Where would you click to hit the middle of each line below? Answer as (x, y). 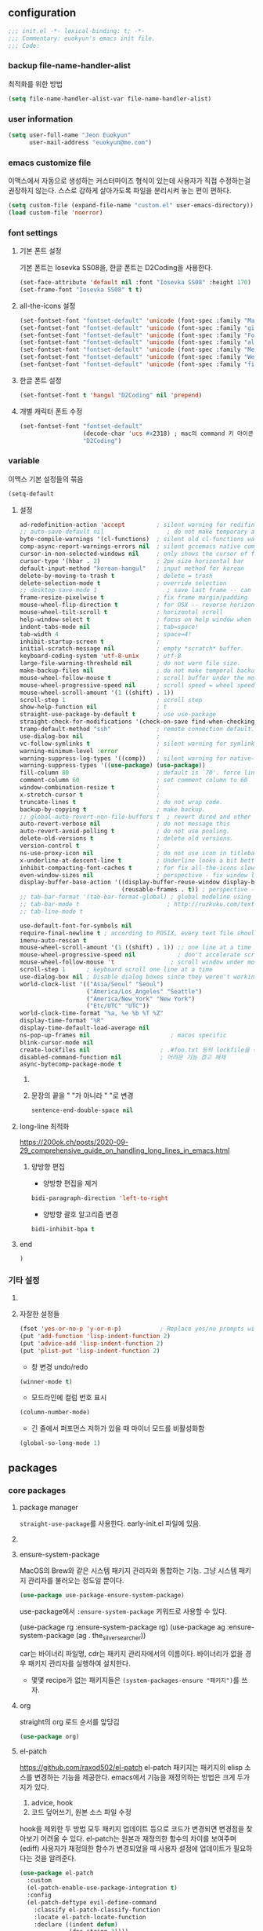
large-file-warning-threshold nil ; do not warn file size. (130, 664)
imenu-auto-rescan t (53, 940)
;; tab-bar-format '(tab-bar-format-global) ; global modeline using (135, 897)
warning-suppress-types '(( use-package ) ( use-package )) (112, 766)
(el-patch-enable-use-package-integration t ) (102, 1888)
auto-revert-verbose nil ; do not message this (125, 824)
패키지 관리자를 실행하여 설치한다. (79, 1663)
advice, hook (52, 1803)
